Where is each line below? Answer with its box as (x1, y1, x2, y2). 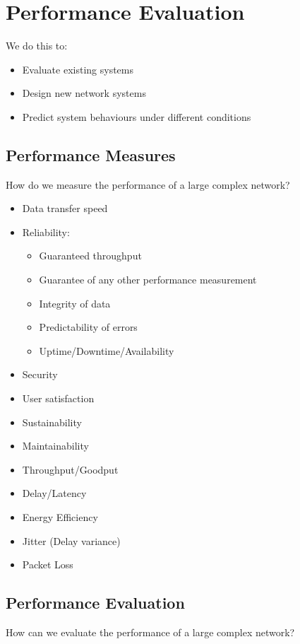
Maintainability (22, 438, 89, 453)
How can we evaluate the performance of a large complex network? (6, 625, 295, 639)
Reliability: (22, 224, 70, 239)
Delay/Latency (22, 486, 87, 500)
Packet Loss (22, 557, 73, 572)
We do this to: (6, 38, 68, 53)
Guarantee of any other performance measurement (39, 272, 257, 287)
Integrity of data (39, 295, 111, 310)
